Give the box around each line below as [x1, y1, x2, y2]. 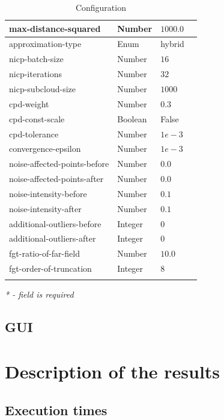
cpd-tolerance [9, 127, 59, 140]
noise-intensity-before [9, 187, 87, 199]
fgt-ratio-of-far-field [9, 247, 80, 260]
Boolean [117, 112, 147, 125]
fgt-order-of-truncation [9, 262, 92, 275]
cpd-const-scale [9, 112, 65, 125]
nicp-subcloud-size [9, 82, 76, 95]
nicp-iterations [9, 67, 62, 80]
